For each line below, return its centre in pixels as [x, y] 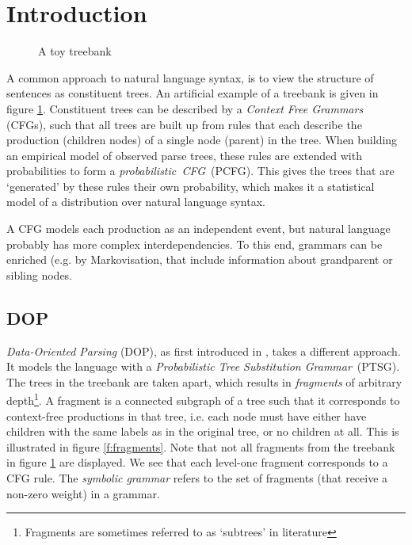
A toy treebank [75, 51]
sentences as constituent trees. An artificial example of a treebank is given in [193, 93]
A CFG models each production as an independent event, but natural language [198, 229]
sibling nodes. [40, 274]
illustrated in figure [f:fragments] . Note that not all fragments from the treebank [201, 446]
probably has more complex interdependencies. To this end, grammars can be [195, 244]
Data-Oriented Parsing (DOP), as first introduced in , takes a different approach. [204, 351]
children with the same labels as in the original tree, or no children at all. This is [203, 431]
